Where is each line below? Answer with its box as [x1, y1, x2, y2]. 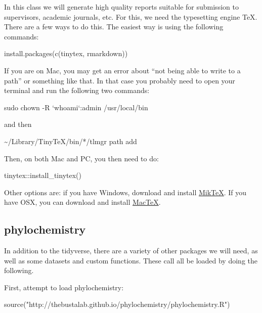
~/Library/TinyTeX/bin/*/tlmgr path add [4, 136, 137, 146]
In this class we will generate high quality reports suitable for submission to [4, 2, 239, 12]
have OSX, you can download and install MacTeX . [4, 197, 161, 207]
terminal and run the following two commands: [4, 85, 150, 96]
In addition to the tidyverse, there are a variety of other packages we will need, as [4, 245, 258, 256]
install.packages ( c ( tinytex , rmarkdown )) [4, 48, 128, 59]
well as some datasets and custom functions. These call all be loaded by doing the [4, 255, 257, 265]
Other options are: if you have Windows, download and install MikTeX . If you [4, 187, 247, 197]
